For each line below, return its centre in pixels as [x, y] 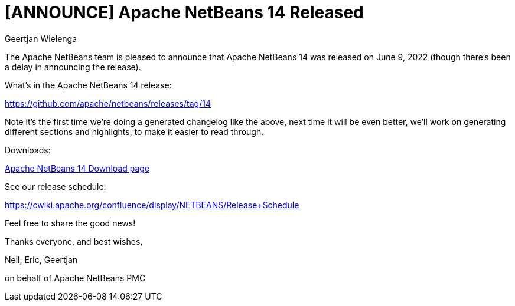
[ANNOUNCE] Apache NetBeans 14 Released [184, 12]
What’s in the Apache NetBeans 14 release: [88, 85]
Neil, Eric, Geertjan [41, 259]
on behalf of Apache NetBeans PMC [75, 278]
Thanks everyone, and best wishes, [74, 241]
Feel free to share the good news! [70, 223]
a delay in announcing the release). [73, 67]
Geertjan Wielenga [41, 38]
